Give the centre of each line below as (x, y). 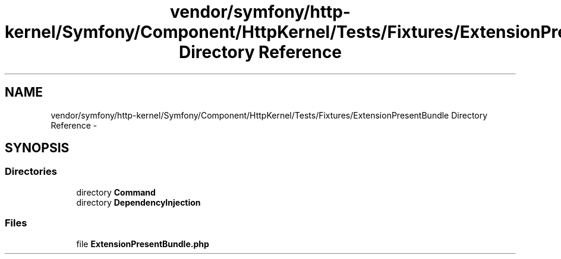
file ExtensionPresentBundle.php (143, 244)
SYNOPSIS (37, 148)
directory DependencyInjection (138, 202)
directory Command (116, 192)
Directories (31, 172)
